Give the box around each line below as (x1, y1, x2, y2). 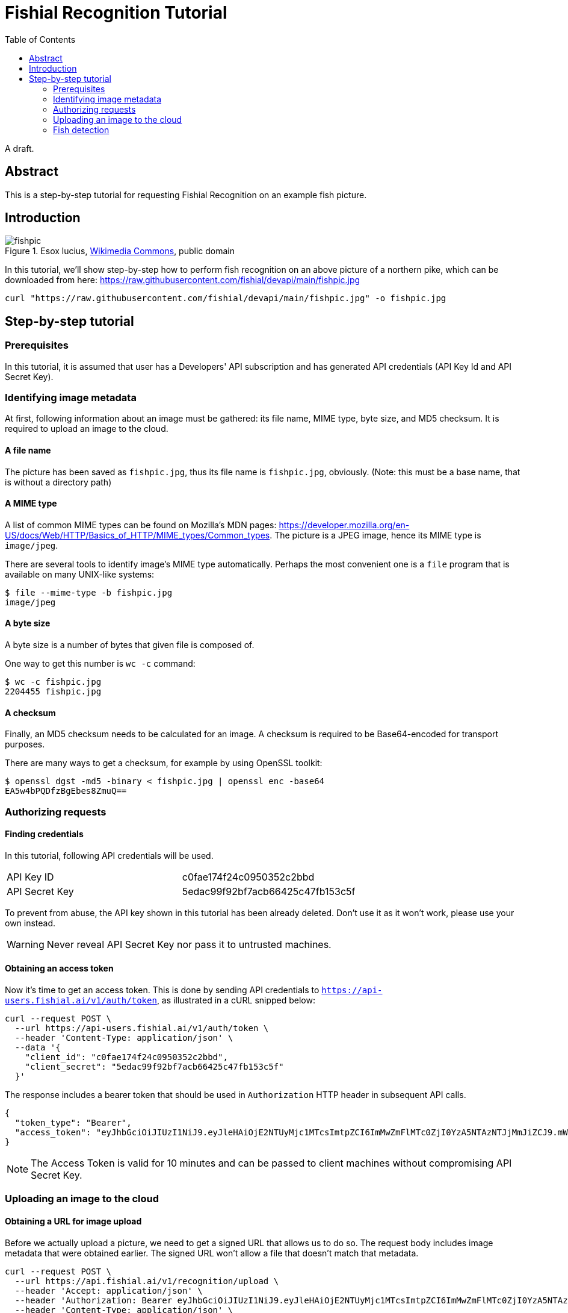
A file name (5, 445, 51, 456)
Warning (7, 938, 45, 950)
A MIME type (5, 498, 57, 509)
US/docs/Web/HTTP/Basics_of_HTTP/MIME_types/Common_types (5, 529, 270, 540)
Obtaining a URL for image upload (5, 1216, 142, 1227)
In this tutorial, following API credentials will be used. (5, 850, 214, 861)
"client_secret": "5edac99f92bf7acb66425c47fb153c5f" (25, 1062, 284, 1072)
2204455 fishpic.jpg (5, 687, 102, 697)
